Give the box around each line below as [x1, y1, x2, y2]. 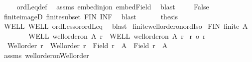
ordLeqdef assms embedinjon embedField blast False [16, 1, 209, 11]
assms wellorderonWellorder [3, 50, 89, 60]
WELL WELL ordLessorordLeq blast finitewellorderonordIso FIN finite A [3, 21, 248, 31]
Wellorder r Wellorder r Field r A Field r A [7, 40, 168, 51]
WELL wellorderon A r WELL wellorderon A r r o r [28, 30, 206, 41]
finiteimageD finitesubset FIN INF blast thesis [3, 11, 178, 21]
